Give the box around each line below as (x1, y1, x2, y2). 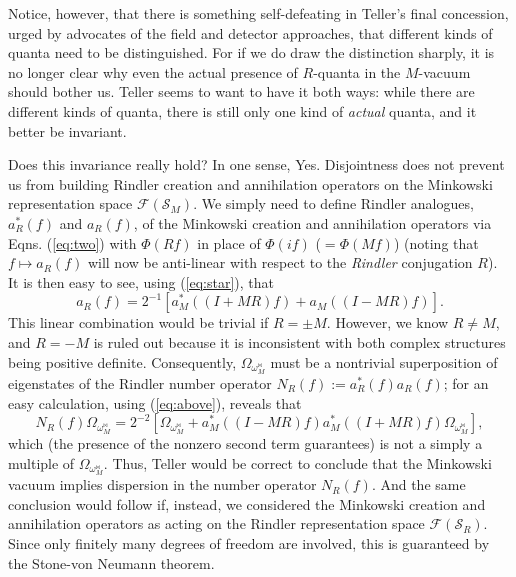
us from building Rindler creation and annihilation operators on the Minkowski (8, 173, 493, 194)
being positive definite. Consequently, (8, 351, 237, 372)
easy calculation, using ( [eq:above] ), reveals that (8, 392, 302, 413)
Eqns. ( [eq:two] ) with (8, 232, 137, 253)
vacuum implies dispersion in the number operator (8, 474, 317, 495)
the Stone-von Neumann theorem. (8, 552, 215, 573)
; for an (443, 372, 489, 393)
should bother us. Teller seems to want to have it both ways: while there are (8, 81, 475, 102)
